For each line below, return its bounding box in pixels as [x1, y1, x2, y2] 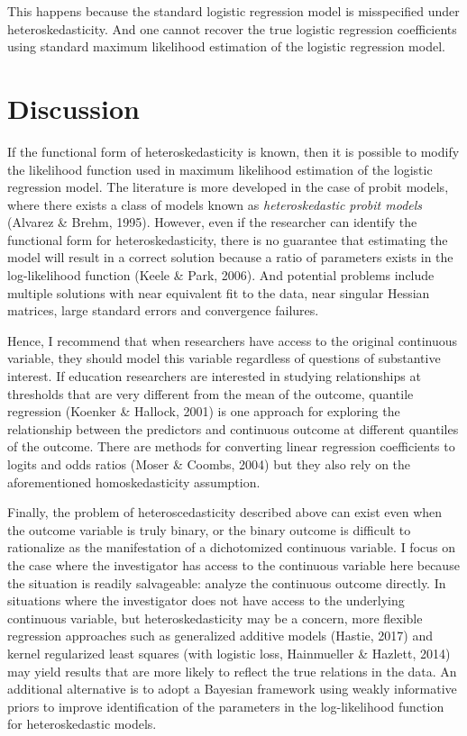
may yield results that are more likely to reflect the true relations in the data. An [7, 661, 457, 680]
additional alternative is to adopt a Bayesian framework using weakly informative [7, 679, 457, 698]
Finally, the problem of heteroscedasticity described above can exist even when [7, 503, 443, 522]
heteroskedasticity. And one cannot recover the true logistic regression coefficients [7, 19, 457, 38]
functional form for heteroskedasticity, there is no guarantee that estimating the [7, 230, 448, 249]
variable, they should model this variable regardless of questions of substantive [7, 349, 441, 368]
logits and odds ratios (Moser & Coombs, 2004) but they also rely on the [7, 455, 411, 473]
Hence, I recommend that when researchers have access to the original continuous [7, 331, 458, 350]
